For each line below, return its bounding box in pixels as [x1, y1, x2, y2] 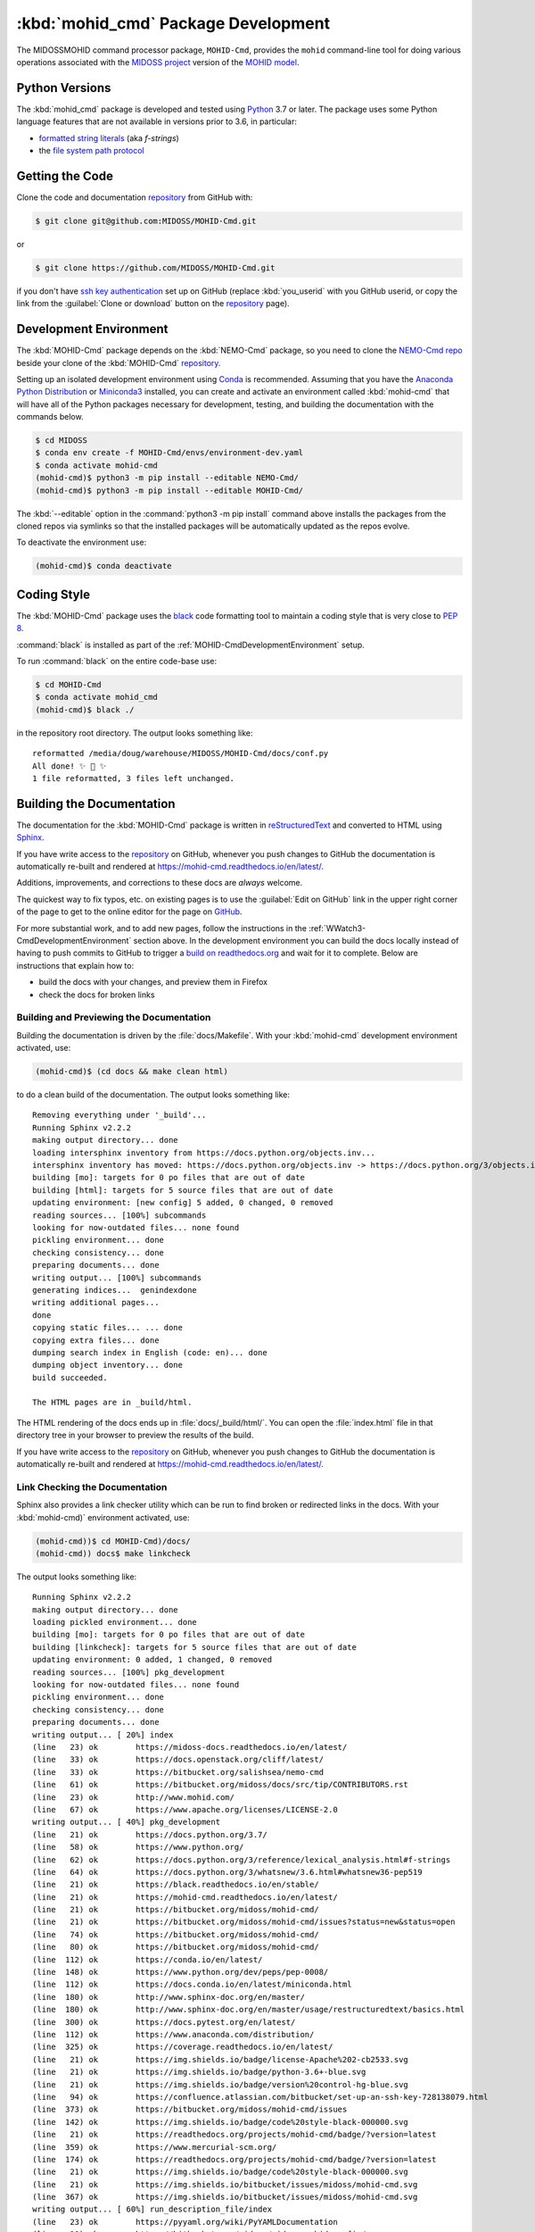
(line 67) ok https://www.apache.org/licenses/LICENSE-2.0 [32, 1804, 338, 1814]
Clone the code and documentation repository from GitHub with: [16, 192, 253, 203]
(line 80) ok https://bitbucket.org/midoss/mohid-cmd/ [32, 1942, 320, 1953]
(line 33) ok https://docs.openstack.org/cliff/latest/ [32, 1754, 325, 1765]
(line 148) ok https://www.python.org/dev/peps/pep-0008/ [32, 1967, 329, 1978]
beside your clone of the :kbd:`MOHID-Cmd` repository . [16, 357, 221, 368]
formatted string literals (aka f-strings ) [38, 132, 180, 143]
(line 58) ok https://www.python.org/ [32, 1842, 244, 1853]
